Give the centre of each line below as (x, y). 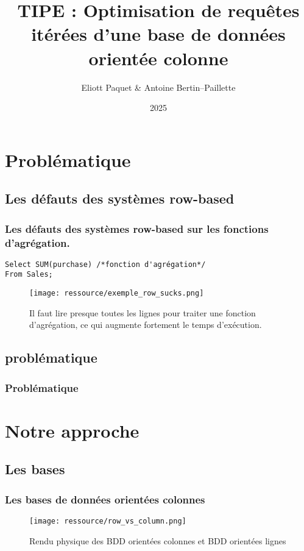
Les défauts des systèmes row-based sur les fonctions (137, 228)
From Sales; (29, 275)
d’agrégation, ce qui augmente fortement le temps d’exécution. (146, 325)
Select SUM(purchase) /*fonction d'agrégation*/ (105, 264)
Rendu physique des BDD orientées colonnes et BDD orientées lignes (158, 540)
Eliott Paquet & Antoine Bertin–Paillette (158, 87)
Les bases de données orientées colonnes (105, 499)
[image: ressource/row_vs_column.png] (108, 521)
